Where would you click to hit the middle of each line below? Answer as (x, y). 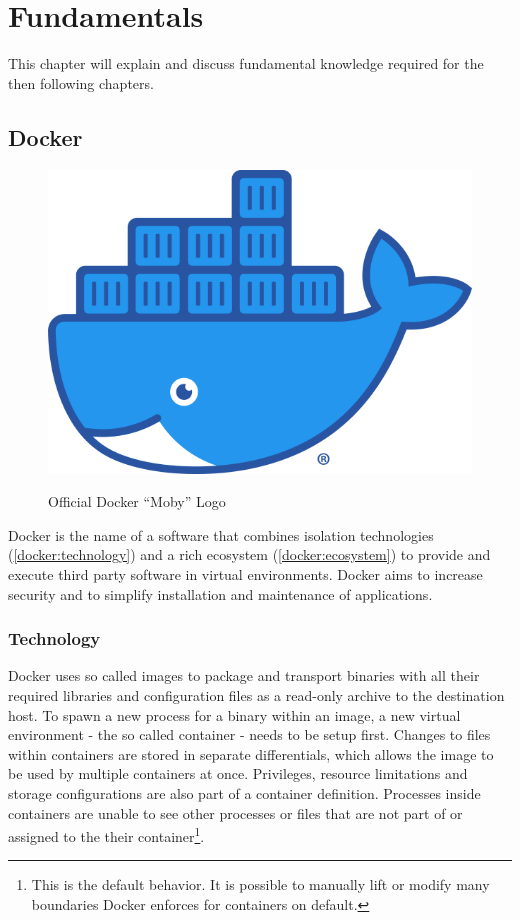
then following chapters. (81, 82)
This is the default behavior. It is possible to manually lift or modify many (260, 884)
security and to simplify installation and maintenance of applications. (220, 593)
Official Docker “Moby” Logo (137, 501)
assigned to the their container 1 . (106, 834)
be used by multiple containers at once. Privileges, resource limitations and (238, 773)
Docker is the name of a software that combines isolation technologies (221, 534)
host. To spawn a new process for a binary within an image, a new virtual (234, 714)
